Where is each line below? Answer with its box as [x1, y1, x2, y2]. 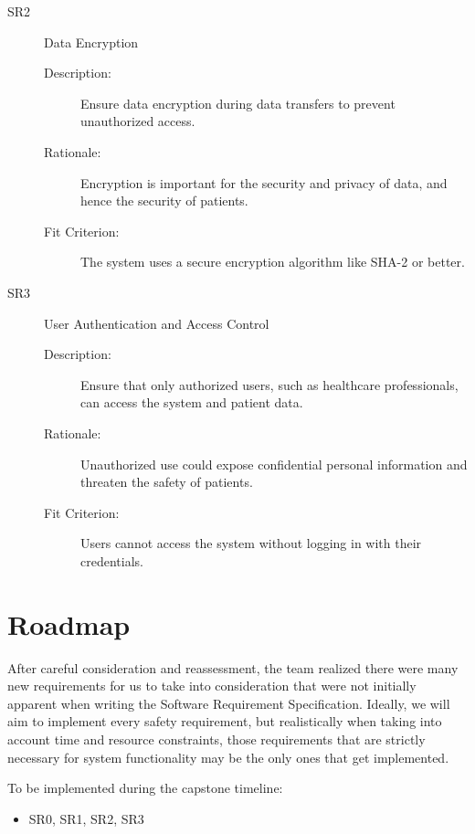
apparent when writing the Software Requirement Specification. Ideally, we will [7, 693, 450, 713]
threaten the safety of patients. [80, 472, 253, 491]
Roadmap [7, 605, 131, 642]
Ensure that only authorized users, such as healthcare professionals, [80, 375, 459, 394]
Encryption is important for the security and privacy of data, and [80, 173, 448, 192]
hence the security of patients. [80, 191, 248, 210]
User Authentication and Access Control [44, 313, 269, 333]
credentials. [80, 551, 143, 570]
